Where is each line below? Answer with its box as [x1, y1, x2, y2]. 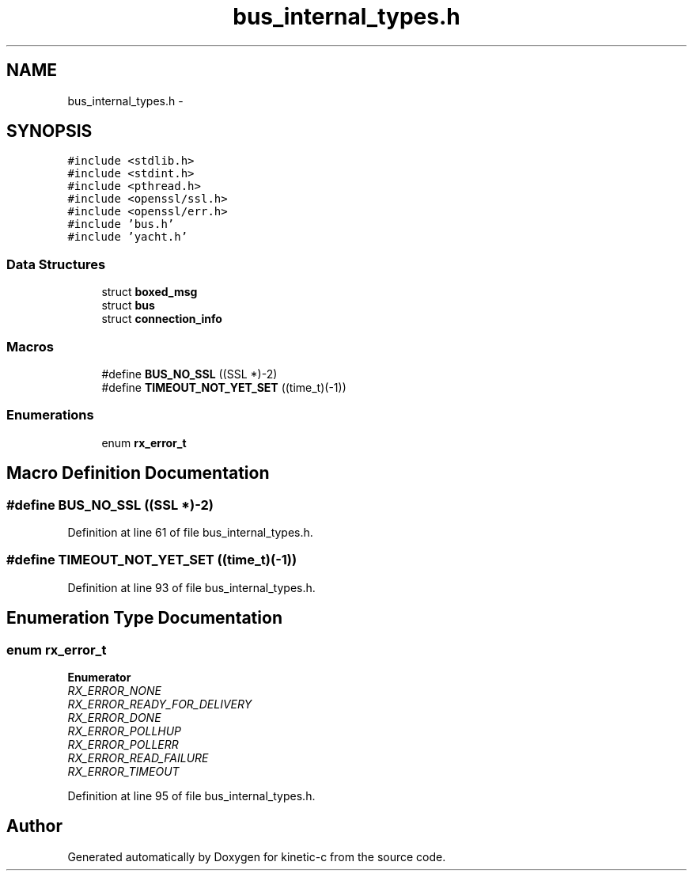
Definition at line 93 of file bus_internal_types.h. [67, 580, 316, 594]
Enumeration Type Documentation [6, 608, 282, 628]
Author [6, 816, 62, 837]
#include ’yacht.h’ [67, 230, 188, 244]
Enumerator [67, 670, 131, 684]
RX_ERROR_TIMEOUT [67, 764, 180, 778]
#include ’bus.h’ [67, 218, 175, 231]
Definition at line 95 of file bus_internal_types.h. [67, 788, 316, 803]
